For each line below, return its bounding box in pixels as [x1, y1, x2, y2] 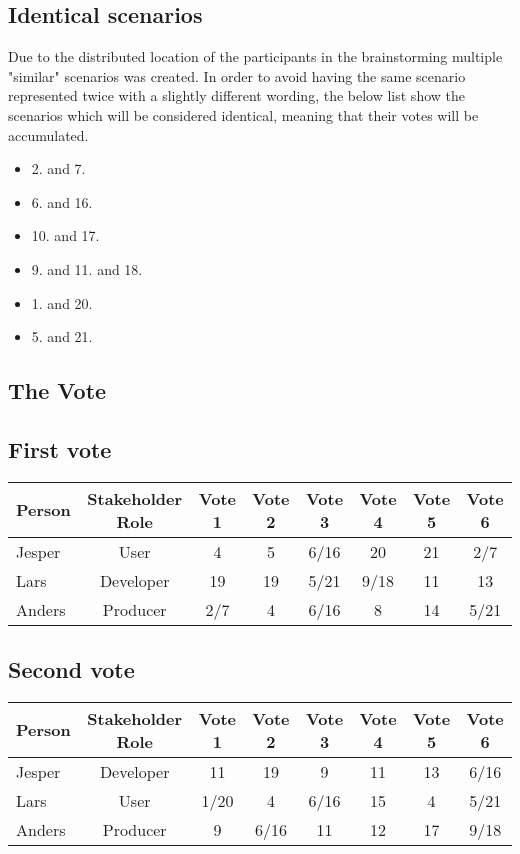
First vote [8, 433, 112, 464]
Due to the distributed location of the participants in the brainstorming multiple [8, 46, 503, 67]
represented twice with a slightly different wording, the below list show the [8, 85, 465, 106]
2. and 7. [31, 158, 86, 179]
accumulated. [8, 124, 89, 145]
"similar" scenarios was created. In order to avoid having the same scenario [8, 65, 466, 86]
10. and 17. [31, 225, 100, 246]
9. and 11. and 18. [31, 258, 143, 279]
